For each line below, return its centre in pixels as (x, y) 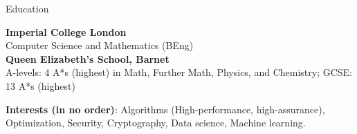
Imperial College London (66, 31)
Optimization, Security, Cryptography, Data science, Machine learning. (156, 123)
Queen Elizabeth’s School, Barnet (88, 58)
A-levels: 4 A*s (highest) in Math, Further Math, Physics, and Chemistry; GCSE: (179, 72)
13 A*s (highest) (40, 85)
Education (27, 8)
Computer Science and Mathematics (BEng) (100, 45)
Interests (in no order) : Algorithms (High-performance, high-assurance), (165, 109)
